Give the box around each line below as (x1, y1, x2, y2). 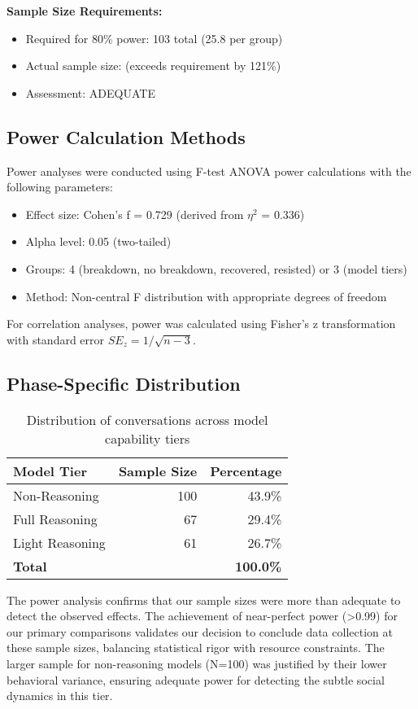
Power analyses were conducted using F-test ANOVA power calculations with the (7, 162, 411, 179)
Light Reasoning (13, 532, 106, 552)
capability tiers (105, 428, 190, 448)
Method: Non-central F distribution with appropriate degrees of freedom (25, 287, 387, 304)
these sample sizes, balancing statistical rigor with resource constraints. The (7, 639, 385, 656)
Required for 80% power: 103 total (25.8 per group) (25, 29, 283, 46)
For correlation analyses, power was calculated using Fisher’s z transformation (7, 315, 396, 332)
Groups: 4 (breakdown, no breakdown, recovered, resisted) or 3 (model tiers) (25, 260, 407, 277)
